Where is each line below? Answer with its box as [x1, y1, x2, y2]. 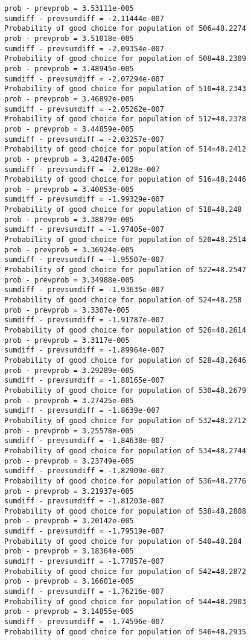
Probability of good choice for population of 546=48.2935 [4, 627, 246, 636]
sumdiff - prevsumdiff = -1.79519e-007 [4, 527, 164, 536]
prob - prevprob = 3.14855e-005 [4, 607, 134, 616]
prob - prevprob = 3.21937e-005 [4, 486, 134, 496]
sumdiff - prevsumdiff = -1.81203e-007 [4, 497, 164, 506]
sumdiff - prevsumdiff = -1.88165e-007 [4, 376, 164, 385]
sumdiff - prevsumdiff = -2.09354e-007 [4, 44, 164, 53]
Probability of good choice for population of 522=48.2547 [4, 266, 246, 275]
